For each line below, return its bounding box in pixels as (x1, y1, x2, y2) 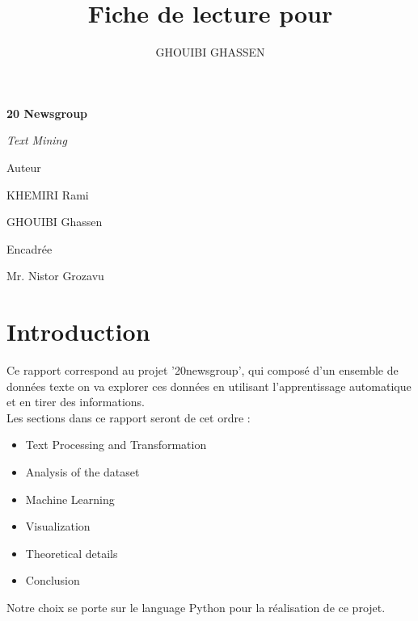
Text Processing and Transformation (25, 436, 207, 453)
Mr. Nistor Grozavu (6, 267, 104, 284)
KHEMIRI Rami (6, 186, 89, 203)
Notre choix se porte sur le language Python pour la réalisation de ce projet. (6, 598, 386, 615)
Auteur (6, 158, 41, 175)
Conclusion (25, 572, 80, 589)
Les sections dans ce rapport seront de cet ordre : (6, 409, 251, 426)
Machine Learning (25, 490, 115, 507)
